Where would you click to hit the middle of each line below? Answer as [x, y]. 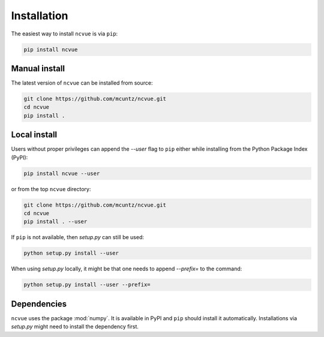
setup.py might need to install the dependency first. [75, 327]
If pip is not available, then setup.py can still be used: [77, 237]
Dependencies [39, 304]
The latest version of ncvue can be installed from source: [82, 83]
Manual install [38, 68]
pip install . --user [55, 222]
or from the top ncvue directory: [51, 189]
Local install [34, 135]
